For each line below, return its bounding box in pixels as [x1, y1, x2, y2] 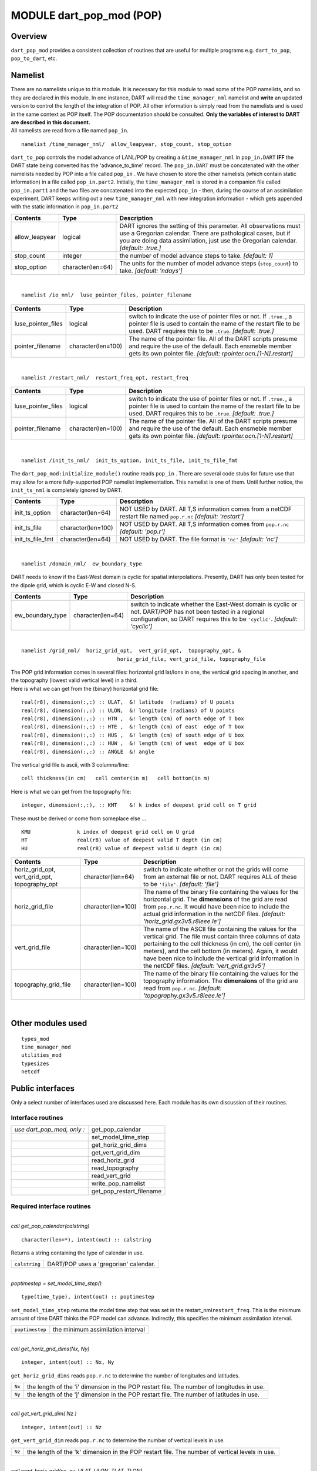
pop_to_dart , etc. [11, 55, 58, 62]
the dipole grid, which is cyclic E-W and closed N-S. [11, 581, 137, 588]
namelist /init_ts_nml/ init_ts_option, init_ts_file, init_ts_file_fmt [21, 457, 238, 464]
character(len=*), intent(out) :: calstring [21, 1236, 152, 1243]
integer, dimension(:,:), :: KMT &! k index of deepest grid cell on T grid [21, 802, 257, 808]
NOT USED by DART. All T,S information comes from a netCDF [119, 505, 292, 513]
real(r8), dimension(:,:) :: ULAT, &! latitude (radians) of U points [21, 699, 235, 705]
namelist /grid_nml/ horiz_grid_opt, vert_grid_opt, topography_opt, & [21, 647, 241, 654]
